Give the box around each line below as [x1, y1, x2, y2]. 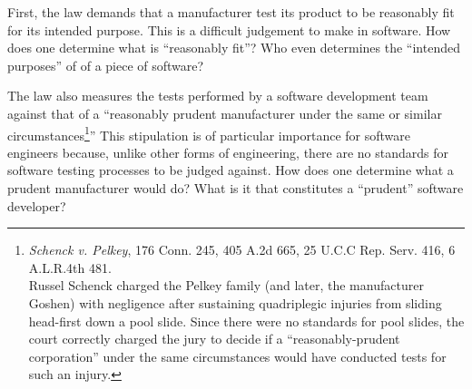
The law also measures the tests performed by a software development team [7, 86, 428, 105]
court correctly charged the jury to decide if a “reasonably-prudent [28, 329, 400, 348]
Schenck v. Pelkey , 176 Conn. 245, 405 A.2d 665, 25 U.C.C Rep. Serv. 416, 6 [28, 240, 456, 259]
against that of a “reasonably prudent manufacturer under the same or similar [7, 103, 442, 122]
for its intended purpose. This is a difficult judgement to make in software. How [7, 20, 451, 39]
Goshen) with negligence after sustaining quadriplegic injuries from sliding [28, 293, 442, 312]
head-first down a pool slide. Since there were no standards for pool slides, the [28, 311, 465, 330]
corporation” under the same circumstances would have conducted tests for [28, 346, 447, 365]
